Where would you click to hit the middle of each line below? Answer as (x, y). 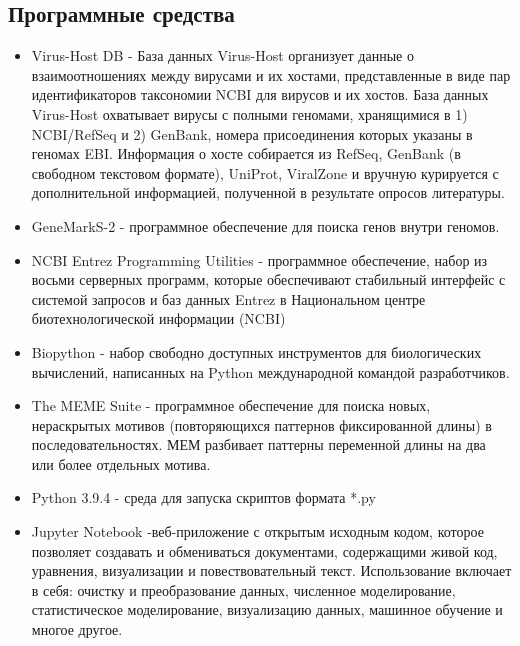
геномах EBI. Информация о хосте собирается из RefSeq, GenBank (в (246, 153)
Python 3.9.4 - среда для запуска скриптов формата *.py (203, 497)
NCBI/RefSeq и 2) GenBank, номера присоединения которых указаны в (252, 133)
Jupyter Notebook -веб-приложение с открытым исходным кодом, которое (257, 531)
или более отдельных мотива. (121, 463)
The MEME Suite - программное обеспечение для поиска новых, (231, 405)
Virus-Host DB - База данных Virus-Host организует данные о (222, 55)
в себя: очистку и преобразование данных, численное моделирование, (243, 589)
